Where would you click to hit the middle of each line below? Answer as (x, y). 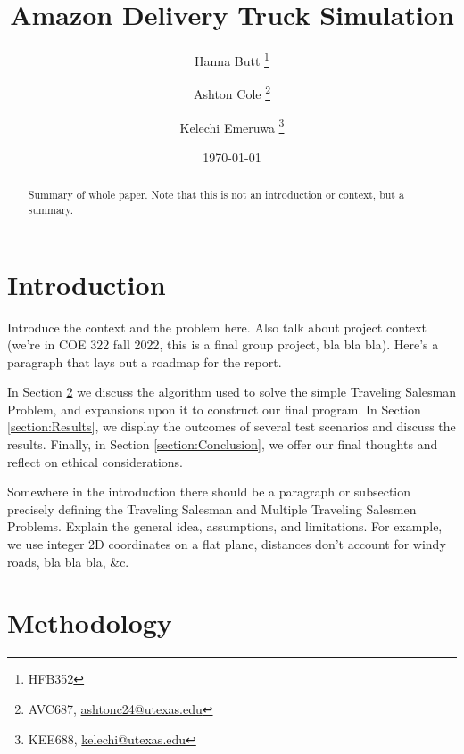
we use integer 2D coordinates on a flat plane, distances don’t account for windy (227, 544)
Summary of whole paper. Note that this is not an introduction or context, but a (216, 195)
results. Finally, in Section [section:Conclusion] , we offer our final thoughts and (223, 444)
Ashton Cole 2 (232, 93)
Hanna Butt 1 (232, 59)
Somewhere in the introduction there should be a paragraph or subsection (209, 492)
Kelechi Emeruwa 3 (232, 126)
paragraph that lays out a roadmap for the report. (145, 361)
